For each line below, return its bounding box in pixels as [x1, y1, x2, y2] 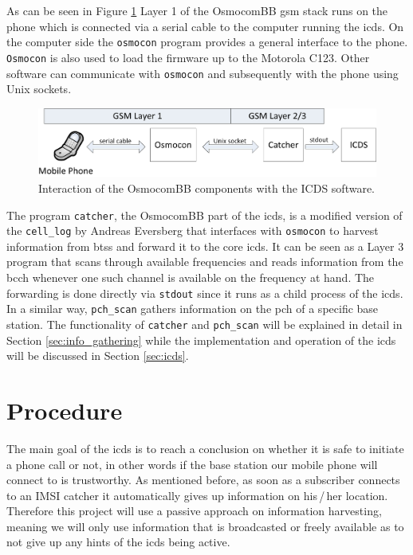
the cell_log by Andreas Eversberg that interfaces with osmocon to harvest [6, 222, 379, 239]
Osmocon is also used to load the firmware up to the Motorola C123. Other [6, 49, 370, 65]
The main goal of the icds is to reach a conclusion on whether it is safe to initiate [6, 440, 404, 456]
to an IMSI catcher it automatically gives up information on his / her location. [6, 487, 388, 503]
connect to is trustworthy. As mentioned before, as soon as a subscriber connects [6, 471, 400, 488]
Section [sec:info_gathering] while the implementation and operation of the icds [6, 331, 396, 348]
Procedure [6, 393, 123, 426]
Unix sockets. [6, 80, 72, 97]
